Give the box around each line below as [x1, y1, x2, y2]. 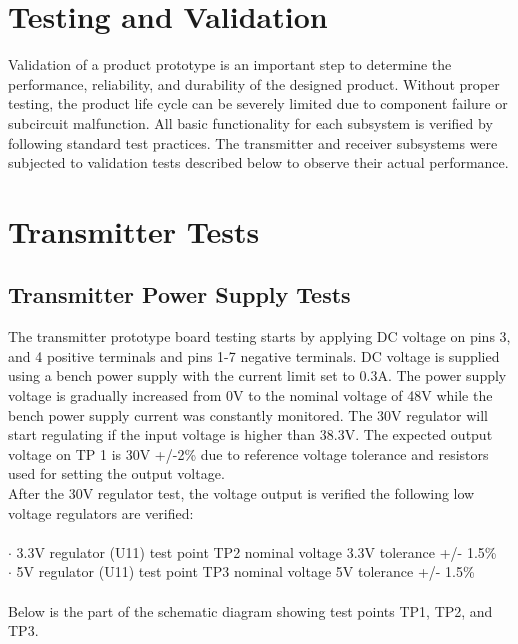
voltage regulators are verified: [8, 502, 194, 523]
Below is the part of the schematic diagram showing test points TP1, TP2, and [8, 600, 493, 621]
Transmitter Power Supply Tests [8, 279, 351, 310]
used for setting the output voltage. [8, 463, 225, 484]
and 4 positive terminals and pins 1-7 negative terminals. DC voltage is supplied [8, 345, 500, 366]
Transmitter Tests [8, 210, 260, 251]
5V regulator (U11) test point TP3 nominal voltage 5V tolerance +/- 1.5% [16, 561, 475, 582]
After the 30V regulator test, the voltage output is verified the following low [8, 483, 475, 504]
